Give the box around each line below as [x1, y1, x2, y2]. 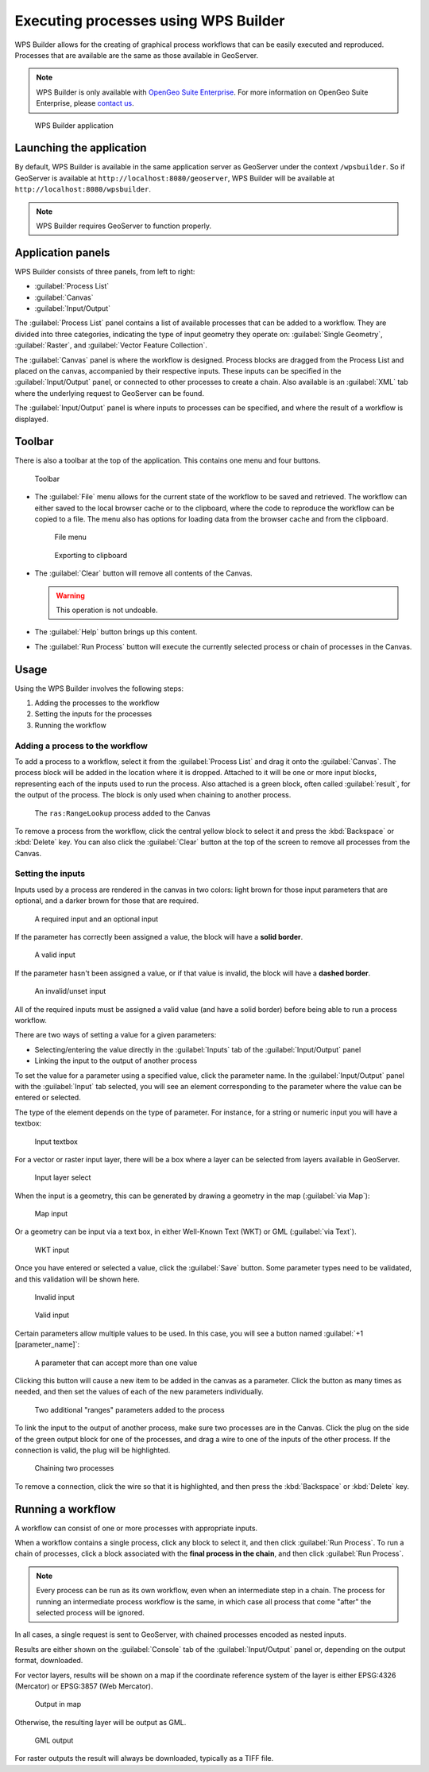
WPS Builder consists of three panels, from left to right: [14, 266, 195, 276]
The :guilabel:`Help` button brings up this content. [34, 627, 198, 637]
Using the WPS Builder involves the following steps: [14, 684, 184, 693]
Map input [34, 1209, 68, 1219]
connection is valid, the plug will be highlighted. [14, 1445, 171, 1455]
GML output [34, 1735, 74, 1745]
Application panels [14, 246, 110, 259]
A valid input [34, 950, 75, 960]
